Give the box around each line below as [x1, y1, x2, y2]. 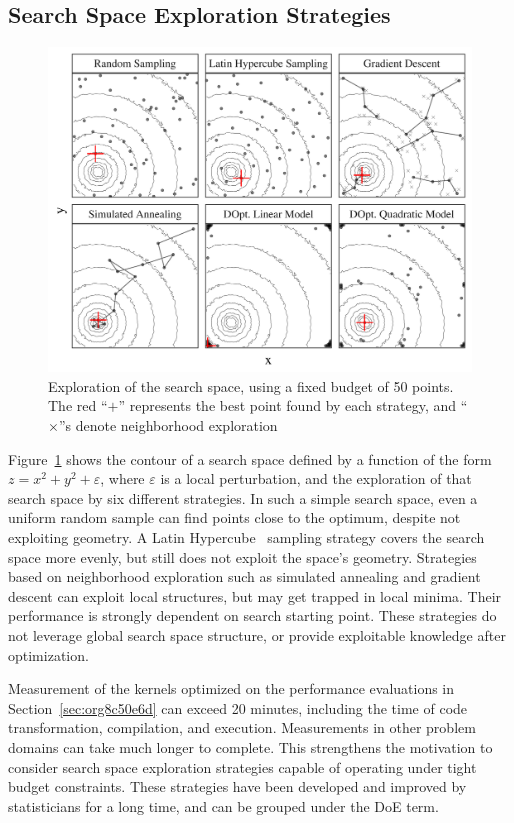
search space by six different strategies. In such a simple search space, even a [8, 487, 478, 508]
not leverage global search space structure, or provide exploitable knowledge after [8, 624, 506, 645]
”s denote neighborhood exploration [58, 415, 278, 436]
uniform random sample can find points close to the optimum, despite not [8, 507, 461, 528]
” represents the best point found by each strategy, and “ [118, 395, 468, 416]
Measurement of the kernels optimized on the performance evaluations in [8, 678, 455, 699]
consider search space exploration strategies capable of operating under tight [8, 756, 477, 777]
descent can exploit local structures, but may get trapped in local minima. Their [8, 585, 502, 606]
